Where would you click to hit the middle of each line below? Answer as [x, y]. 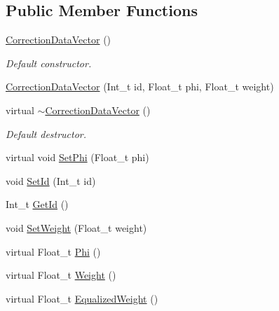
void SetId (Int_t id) [51, 180]
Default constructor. [49, 63]
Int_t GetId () [37, 204]
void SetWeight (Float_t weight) [76, 227]
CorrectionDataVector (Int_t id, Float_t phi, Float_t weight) [140, 87]
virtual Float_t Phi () [53, 251]
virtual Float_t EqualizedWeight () [82, 298]
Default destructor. [46, 133]
